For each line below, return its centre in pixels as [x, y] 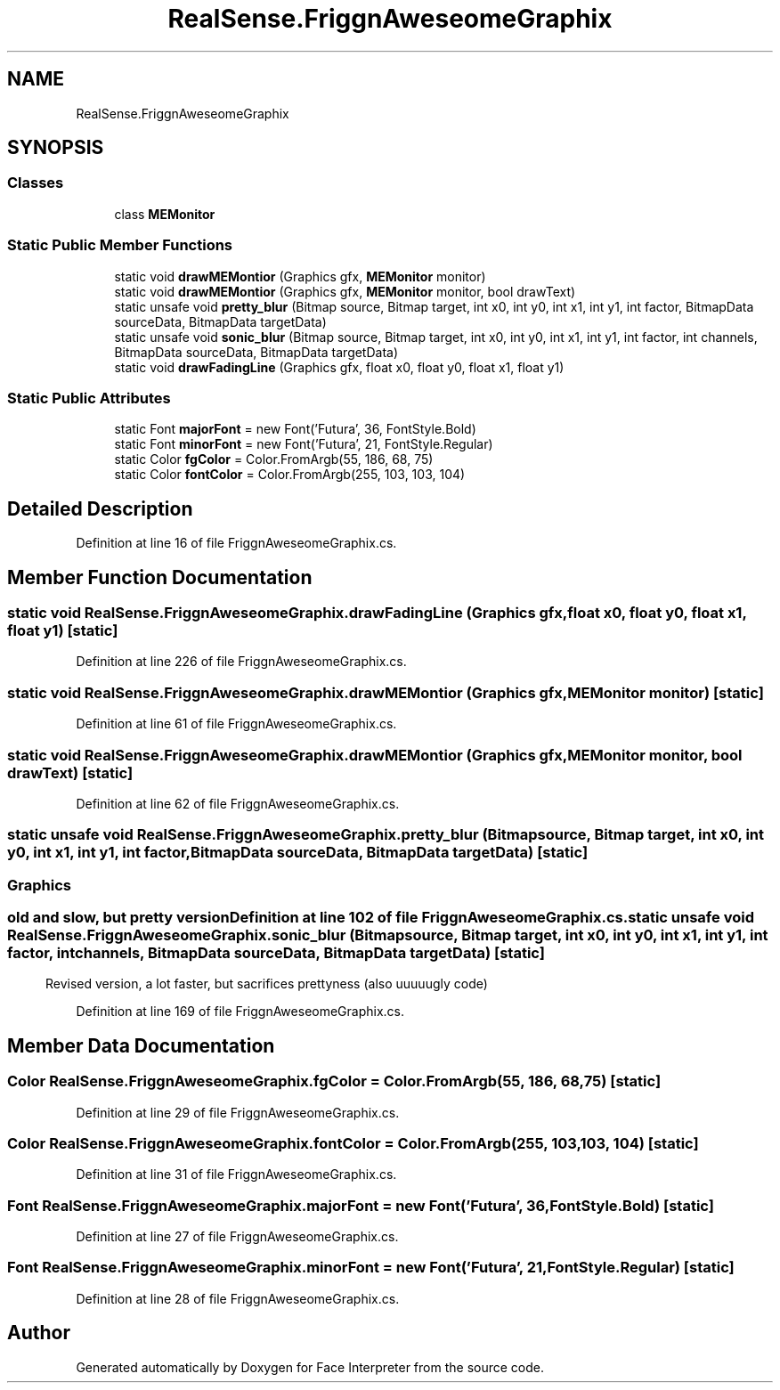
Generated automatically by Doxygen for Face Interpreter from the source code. [310, 1367]
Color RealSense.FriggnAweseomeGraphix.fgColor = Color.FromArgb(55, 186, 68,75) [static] [334, 1081]
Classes [36, 183]
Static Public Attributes [89, 398]
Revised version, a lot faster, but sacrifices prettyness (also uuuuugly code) [267, 984]
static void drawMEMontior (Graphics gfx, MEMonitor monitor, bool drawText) [345, 291]
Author [39, 1333]
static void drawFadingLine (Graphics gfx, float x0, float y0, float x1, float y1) [339, 367]
